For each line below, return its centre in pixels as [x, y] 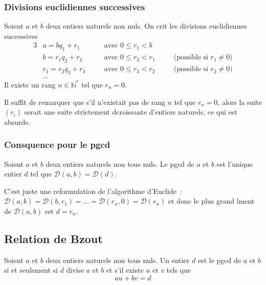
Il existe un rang [30, 84]
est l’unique [235, 163]
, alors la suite [240, 102]
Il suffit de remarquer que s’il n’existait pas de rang [85, 102]
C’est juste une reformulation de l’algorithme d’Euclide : [93, 191]
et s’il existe [125, 270]
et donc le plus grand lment [211, 201]
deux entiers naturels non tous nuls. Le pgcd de [120, 163]
